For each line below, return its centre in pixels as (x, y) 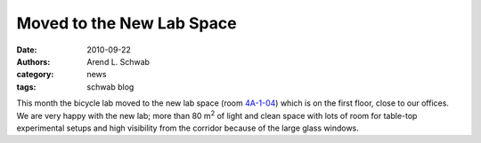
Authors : (33, 61)
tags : (26, 87)
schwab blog (110, 87)
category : (35, 75)
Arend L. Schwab (118, 61)
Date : (27, 50)
